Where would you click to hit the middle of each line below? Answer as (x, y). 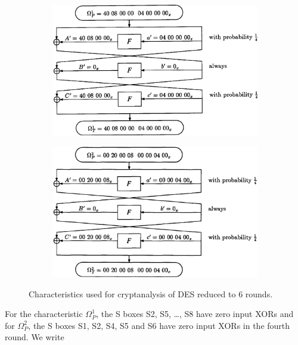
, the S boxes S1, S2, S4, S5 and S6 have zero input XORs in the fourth (159, 325)
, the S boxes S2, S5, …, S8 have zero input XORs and (195, 314)
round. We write (35, 337)
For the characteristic (44, 314)
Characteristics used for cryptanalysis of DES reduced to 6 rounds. (151, 293)
